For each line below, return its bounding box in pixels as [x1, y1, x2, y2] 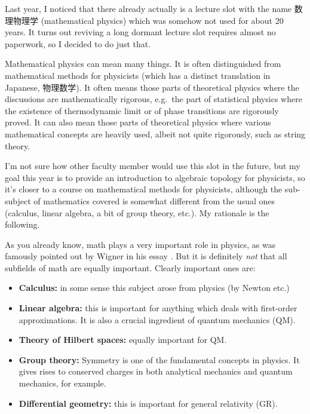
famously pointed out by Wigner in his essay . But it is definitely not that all [5, 250, 287, 262]
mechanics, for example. [19, 377, 106, 390]
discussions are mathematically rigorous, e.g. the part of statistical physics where [5, 93, 302, 105]
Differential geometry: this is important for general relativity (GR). [19, 397, 278, 409]
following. [5, 218, 40, 231]
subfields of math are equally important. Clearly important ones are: [5, 261, 256, 274]
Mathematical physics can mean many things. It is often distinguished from [5, 57, 281, 70]
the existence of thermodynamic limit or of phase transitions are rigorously [5, 104, 279, 116]
